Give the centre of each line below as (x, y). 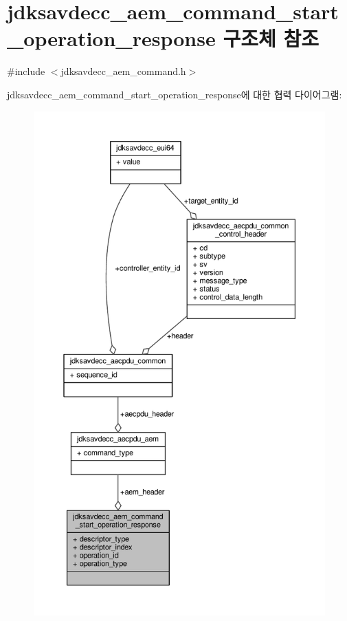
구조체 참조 (271, 38)
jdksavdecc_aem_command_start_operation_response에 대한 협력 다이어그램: (175, 94)
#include (26, 71)
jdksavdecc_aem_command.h (123, 71)
